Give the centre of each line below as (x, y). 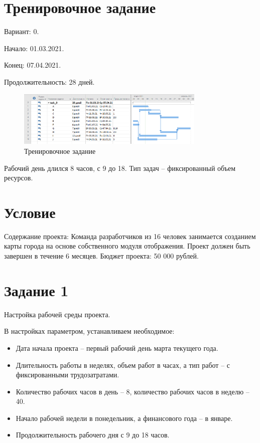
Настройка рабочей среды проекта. (57, 314)
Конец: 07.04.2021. (33, 65)
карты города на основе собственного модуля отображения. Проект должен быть (127, 246)
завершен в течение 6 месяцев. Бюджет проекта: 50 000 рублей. (101, 256)
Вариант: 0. (22, 31)
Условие (30, 212)
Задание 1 (36, 290)
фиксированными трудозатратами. (68, 375)
